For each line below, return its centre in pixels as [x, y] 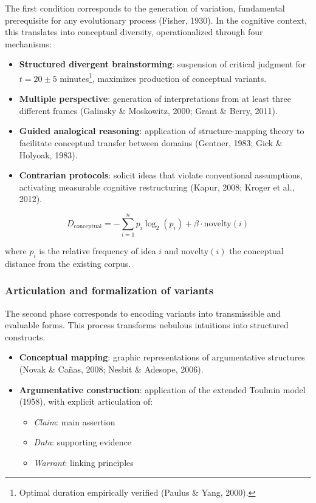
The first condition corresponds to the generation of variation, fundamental [145, 8]
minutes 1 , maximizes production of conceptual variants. [163, 77]
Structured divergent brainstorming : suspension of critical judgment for [163, 64]
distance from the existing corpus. [68, 263]
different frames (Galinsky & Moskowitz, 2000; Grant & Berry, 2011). [148, 110]
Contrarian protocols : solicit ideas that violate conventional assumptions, [161, 175]
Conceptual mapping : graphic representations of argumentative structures [162, 357]
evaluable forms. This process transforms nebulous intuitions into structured [147, 325]
